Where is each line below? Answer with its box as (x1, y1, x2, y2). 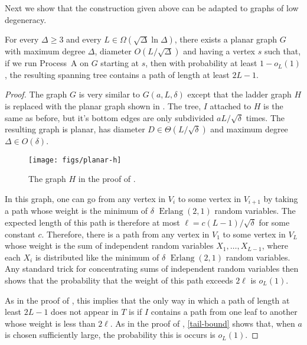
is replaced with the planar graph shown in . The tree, (5, 99, 201, 112)
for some (259, 216, 290, 229)
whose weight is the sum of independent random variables (5, 239, 214, 252)
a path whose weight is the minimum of (5, 204, 148, 217)
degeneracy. (5, 13, 47, 25)
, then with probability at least (145, 57, 257, 69)
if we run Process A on (5, 57, 89, 69)
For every (5, 33, 39, 45)
